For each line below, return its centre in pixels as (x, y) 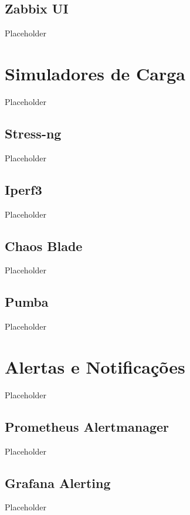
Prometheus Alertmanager (87, 426)
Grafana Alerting (58, 482)
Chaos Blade (44, 245)
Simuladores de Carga (95, 73)
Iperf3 (23, 189)
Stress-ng (33, 133)
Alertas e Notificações (95, 366)
